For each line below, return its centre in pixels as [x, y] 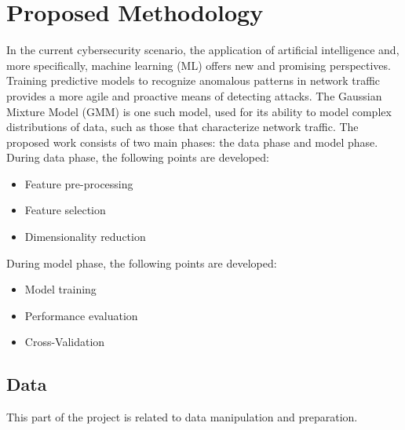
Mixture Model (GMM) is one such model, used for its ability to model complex [199, 111]
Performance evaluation [81, 315]
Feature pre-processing [79, 183]
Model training [60, 289]
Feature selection [65, 210]
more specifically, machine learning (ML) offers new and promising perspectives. [199, 65]
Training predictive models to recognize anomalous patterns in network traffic [193, 80]
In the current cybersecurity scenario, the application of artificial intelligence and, [203, 50]
